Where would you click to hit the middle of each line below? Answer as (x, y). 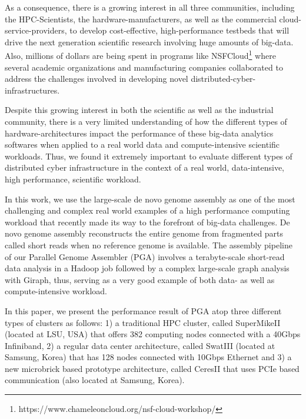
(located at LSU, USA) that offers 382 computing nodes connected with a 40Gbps (153, 334)
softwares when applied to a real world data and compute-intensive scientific (142, 144)
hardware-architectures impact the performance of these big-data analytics (139, 133)
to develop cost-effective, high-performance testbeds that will (179, 30)
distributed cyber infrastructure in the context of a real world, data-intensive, (144, 167)
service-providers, (36, 30)
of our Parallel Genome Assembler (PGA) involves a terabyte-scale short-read (145, 256)
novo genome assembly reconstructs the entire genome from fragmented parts (144, 233)
